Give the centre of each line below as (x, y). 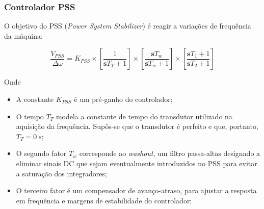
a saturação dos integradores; (61, 173)
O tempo (30, 116)
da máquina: (23, 35)
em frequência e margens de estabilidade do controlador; (104, 200)
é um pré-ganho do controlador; (123, 99)
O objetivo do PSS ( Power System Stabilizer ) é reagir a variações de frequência (128, 26)
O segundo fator (41, 153)
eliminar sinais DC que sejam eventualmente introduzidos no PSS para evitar (137, 163)
